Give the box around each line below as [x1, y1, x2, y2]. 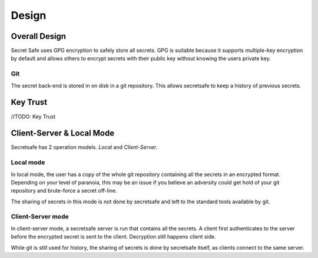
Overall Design [11, 31, 67, 41]
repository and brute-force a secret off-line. [11, 187, 117, 194]
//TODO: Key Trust [11, 113, 56, 120]
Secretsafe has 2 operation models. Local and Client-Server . [11, 144, 158, 151]
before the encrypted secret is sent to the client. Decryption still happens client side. [11, 233, 216, 240]
